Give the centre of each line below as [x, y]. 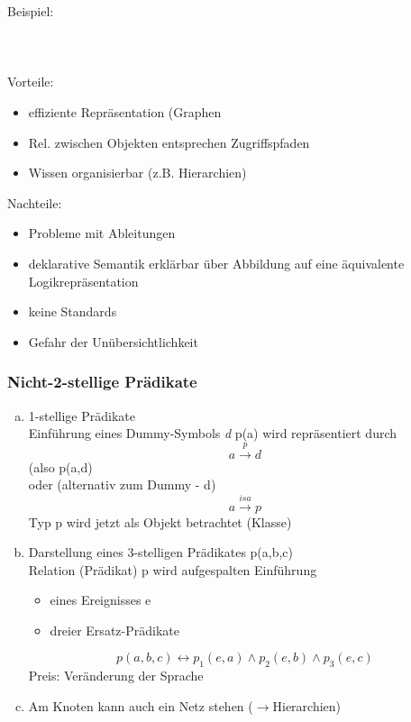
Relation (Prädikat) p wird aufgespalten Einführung [173, 569]
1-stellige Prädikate [82, 415]
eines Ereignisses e [100, 600]
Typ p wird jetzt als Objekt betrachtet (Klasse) [160, 521]
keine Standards [73, 311]
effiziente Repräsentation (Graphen [125, 111]
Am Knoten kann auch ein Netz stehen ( [141, 705]
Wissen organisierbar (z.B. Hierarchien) [137, 173]
